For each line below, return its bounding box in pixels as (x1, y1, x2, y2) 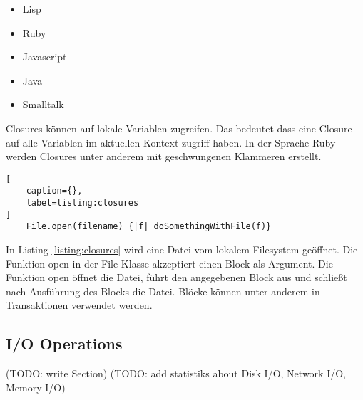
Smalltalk (22, 97, 64, 112)
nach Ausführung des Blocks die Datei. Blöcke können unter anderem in (6, 283, 320, 298)
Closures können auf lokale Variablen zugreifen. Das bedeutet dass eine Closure (6, 120, 352, 135)
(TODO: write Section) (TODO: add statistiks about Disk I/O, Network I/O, (6, 366, 346, 381)
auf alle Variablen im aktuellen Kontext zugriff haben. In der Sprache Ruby (6, 135, 336, 149)
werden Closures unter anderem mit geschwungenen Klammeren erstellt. (6, 149, 322, 164)
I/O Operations (6, 332, 123, 354)
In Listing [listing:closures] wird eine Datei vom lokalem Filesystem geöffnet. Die (6, 242, 358, 257)
